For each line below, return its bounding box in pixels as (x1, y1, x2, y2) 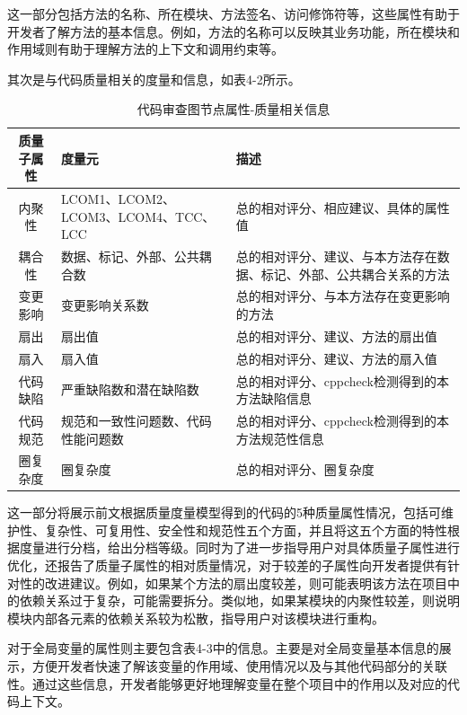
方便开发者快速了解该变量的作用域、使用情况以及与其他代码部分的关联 (31, 656, 447, 675)
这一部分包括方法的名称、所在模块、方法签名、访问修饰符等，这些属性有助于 (7, 4, 460, 22)
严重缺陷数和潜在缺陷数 (60, 380, 199, 399)
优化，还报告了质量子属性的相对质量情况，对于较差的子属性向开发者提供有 (7, 555, 447, 574)
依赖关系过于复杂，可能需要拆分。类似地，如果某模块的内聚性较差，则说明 (19, 591, 460, 610)
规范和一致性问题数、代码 (60, 411, 212, 430)
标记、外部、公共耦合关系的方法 (260, 264, 450, 283)
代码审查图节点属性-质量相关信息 (137, 100, 330, 119)
